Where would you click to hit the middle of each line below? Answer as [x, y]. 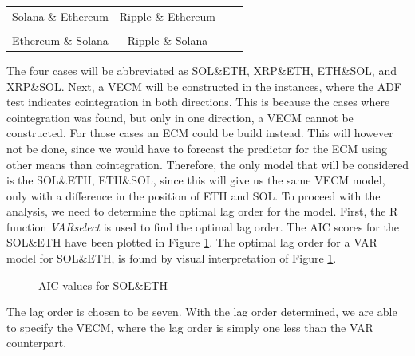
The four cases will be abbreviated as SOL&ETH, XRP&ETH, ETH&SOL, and [202, 70]
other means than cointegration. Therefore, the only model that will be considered [207, 164]
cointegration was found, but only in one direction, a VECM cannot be [180, 117]
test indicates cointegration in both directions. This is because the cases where [198, 102]
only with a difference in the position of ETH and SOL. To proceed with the [194, 195]
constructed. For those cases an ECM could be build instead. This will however [200, 133]
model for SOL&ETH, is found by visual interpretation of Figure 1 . [172, 258]
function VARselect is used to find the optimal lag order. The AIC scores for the [203, 226]
